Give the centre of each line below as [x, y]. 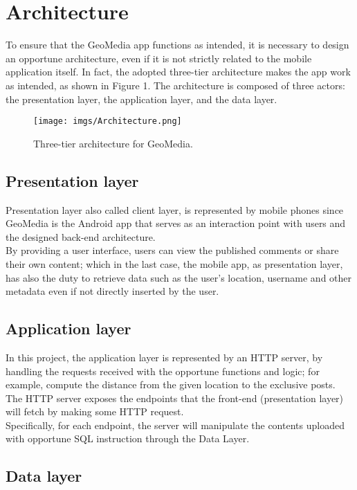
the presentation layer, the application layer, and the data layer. [141, 99]
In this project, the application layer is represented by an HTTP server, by [164, 357]
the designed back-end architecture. [81, 236]
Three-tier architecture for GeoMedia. [113, 143]
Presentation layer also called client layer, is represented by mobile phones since [175, 209]
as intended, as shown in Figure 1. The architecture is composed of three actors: [175, 85]
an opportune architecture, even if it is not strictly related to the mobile [159, 58]
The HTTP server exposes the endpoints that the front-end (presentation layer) [175, 398]
